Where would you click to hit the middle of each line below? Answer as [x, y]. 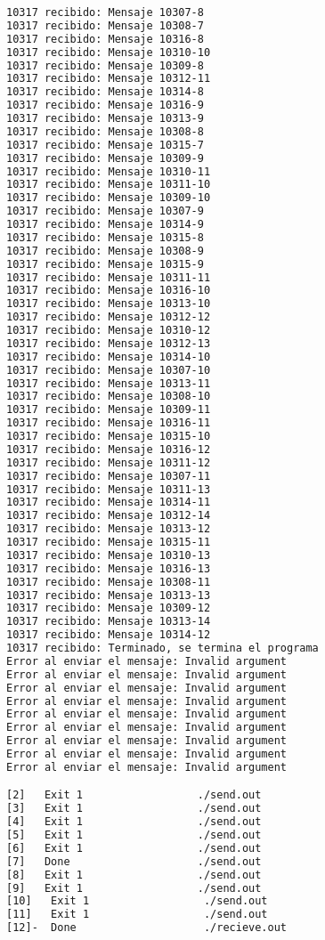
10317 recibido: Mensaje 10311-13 [109, 489]
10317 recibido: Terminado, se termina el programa [162, 648]
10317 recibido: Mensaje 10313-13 [109, 595]
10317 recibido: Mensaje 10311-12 [109, 462]
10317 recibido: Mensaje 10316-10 [109, 291]
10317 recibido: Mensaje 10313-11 [109, 383]
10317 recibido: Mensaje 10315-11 [109, 542]
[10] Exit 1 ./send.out [137, 901]
